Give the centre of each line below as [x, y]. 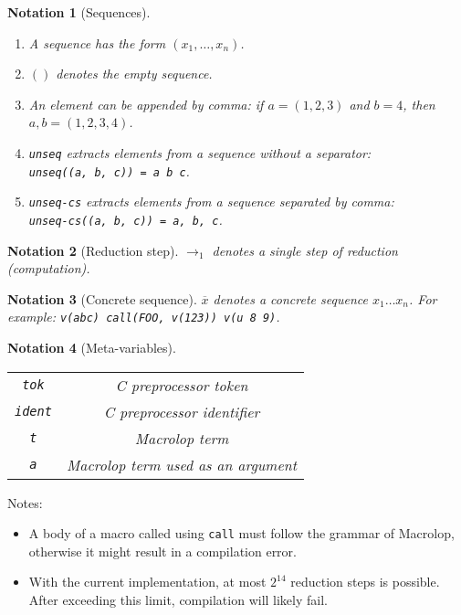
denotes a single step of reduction [305, 250]
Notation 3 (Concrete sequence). [102, 298]
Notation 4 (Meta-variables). [92, 348]
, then [419, 104]
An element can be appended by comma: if [146, 104]
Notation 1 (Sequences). [79, 12]
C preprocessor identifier [182, 411]
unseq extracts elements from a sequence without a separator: [200, 152]
